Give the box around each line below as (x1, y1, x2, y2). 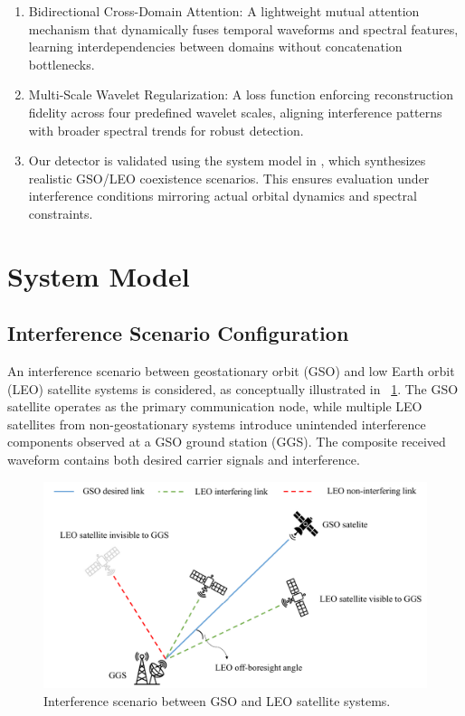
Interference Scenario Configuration (7, 319, 349, 347)
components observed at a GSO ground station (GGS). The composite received (7, 432, 446, 451)
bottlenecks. (28, 54, 95, 73)
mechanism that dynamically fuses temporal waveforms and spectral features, (28, 19, 459, 38)
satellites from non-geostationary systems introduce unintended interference (7, 414, 426, 433)
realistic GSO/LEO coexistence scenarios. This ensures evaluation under (28, 168, 430, 187)
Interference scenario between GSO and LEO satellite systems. (43, 691, 391, 710)
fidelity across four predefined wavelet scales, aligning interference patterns (28, 102, 442, 121)
